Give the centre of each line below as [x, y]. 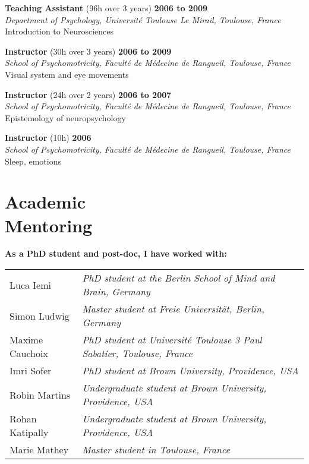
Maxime [26, 340]
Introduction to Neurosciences [59, 31]
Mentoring [49, 225]
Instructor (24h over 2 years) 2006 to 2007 [88, 94]
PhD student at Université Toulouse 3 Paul [172, 340]
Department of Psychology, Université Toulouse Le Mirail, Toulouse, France [143, 19]
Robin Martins [40, 394]
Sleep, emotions [33, 161]
